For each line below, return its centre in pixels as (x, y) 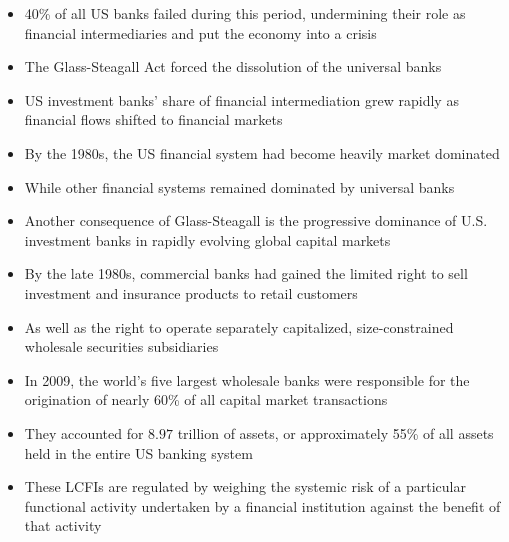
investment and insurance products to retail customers (191, 292)
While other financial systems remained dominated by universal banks (239, 186)
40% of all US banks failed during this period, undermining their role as (245, 13)
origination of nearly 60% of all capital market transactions (206, 399)
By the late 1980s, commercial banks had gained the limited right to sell (246, 273)
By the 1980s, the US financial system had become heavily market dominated (262, 152)
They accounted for (84, 432)
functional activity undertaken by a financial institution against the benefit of (262, 505)
